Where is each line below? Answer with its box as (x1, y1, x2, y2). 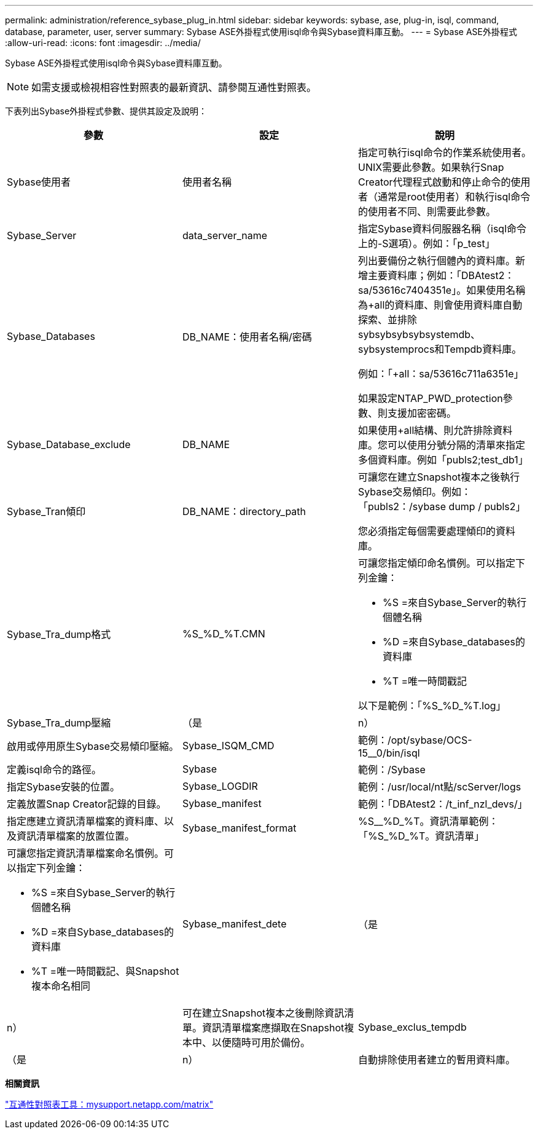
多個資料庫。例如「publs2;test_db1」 (357, 454, 528, 466)
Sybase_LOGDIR (182, 780, 258, 792)
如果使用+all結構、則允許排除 (357, 424, 493, 436)
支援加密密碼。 (387, 407, 456, 419)
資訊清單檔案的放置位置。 (17, 830, 135, 842)
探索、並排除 (357, 313, 417, 326)
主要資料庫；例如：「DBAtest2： (367, 269, 515, 282)
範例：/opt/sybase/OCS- (357, 734, 472, 746)
